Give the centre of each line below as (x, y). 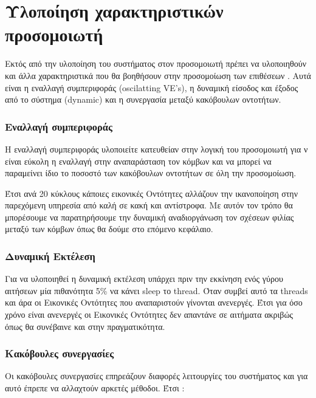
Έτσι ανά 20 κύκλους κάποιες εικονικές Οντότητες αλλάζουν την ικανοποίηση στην (152, 193)
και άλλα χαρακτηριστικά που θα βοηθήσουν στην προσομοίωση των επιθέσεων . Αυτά (158, 75)
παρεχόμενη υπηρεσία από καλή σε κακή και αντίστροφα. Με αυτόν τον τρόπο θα (149, 205)
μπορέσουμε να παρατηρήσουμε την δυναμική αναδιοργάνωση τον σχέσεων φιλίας (149, 217)
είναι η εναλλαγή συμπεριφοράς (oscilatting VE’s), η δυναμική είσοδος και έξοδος (152, 87)
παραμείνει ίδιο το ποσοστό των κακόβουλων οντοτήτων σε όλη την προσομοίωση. (151, 173)
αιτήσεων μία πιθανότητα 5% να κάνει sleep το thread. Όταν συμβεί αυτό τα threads (156, 290)
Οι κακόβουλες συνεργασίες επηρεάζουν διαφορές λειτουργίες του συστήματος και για (156, 376)
